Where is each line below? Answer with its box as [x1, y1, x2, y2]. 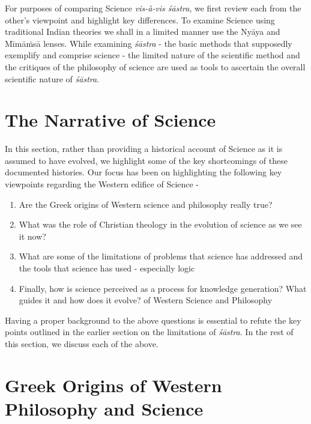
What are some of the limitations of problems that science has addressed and [19, 250, 303, 262]
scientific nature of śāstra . [5, 72, 100, 85]
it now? [19, 229, 46, 242]
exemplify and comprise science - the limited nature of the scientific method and [5, 49, 300, 61]
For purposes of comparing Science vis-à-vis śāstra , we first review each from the [5, 2, 301, 14]
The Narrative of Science [5, 108, 216, 132]
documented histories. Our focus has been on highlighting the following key [5, 166, 282, 178]
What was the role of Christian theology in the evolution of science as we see [19, 218, 302, 231]
